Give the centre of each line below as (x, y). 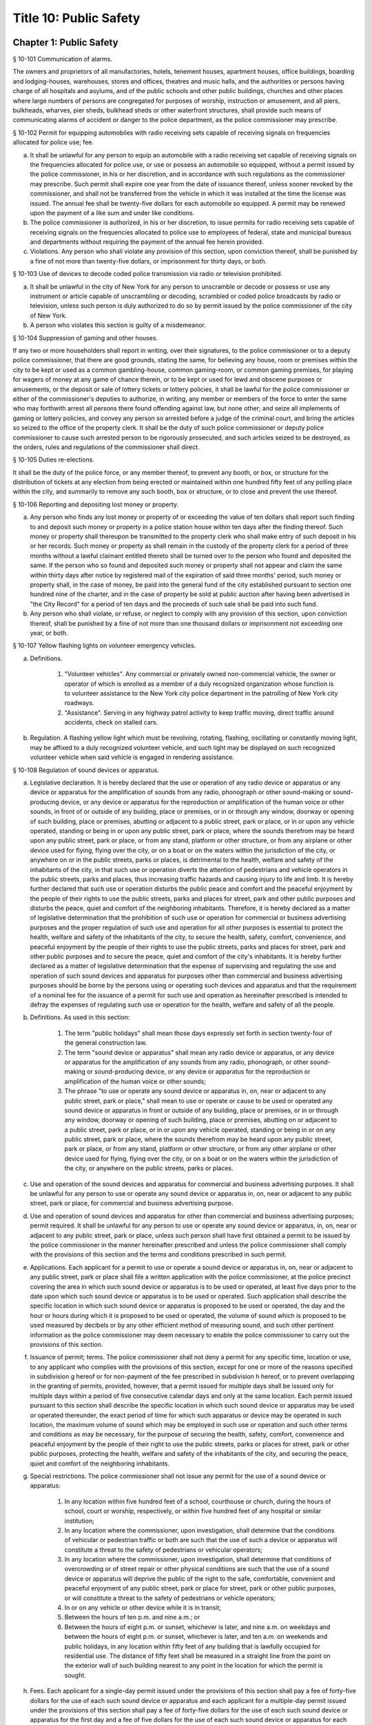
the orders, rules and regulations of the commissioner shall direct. (106, 447)
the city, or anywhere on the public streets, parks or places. (149, 1168)
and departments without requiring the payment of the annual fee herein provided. (147, 242)
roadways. (79, 703)
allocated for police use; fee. (53, 142)
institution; (79, 1521)
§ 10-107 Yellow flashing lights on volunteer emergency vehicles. (104, 646)
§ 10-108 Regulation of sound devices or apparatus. (86, 770)
